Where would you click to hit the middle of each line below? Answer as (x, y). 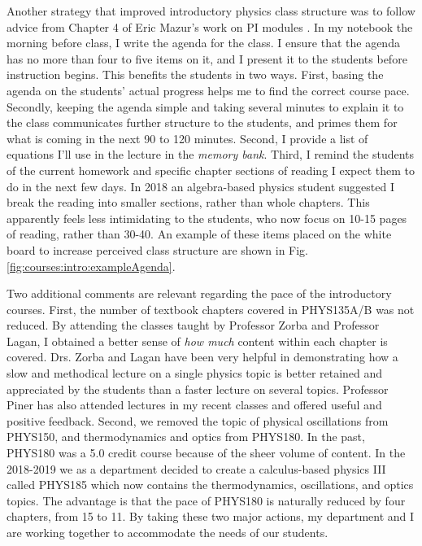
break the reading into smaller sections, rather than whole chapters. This (188, 202)
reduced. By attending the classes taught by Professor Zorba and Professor (193, 325)
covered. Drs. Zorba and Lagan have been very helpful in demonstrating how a (202, 357)
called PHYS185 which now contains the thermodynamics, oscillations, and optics (210, 485)
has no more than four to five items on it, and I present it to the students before (207, 58)
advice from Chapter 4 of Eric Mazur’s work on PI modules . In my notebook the (210, 26)
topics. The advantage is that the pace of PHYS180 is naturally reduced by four (206, 500)
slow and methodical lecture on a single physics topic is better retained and (195, 373)
